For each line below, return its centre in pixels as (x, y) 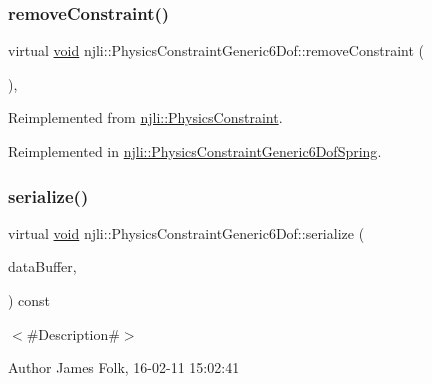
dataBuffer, (42, 266)
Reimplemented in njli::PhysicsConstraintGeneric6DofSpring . (195, 151)
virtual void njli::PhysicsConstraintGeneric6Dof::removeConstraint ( (216, 50)
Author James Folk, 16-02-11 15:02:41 (124, 367)
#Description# (73, 333)
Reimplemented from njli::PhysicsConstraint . (145, 117)
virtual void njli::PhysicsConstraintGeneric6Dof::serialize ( (186, 232)
